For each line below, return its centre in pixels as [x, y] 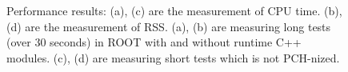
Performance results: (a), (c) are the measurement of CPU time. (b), [174, 11]
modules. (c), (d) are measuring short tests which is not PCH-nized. [173, 57]
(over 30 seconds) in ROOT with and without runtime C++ [154, 42]
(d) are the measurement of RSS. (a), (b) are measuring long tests [169, 26]
